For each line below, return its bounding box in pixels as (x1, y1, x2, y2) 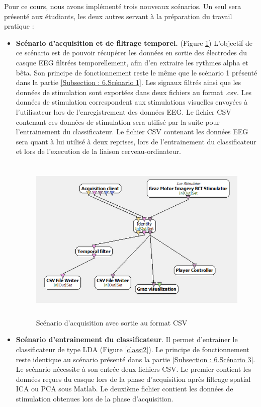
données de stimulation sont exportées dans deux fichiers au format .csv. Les (16, 87, 252, 97)
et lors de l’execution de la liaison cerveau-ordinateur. (16, 146, 181, 156)
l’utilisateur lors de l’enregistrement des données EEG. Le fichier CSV (16, 106, 231, 117)
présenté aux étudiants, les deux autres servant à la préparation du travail (4, 11, 232, 21)
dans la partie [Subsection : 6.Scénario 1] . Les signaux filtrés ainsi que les (16, 77, 241, 88)
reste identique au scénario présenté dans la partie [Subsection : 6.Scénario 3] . (16, 354, 255, 364)
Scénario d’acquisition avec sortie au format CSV (36, 317, 188, 328)
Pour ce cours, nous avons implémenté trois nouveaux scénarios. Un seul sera (4, 1, 241, 11)
